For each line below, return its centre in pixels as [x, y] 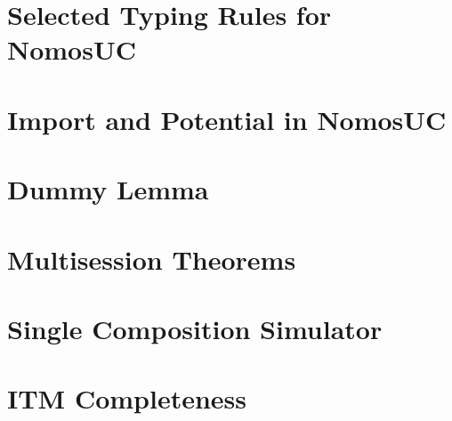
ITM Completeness [127, 398]
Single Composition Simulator [195, 328]
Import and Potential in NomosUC [227, 119]
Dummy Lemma [108, 189]
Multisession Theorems [152, 259]
